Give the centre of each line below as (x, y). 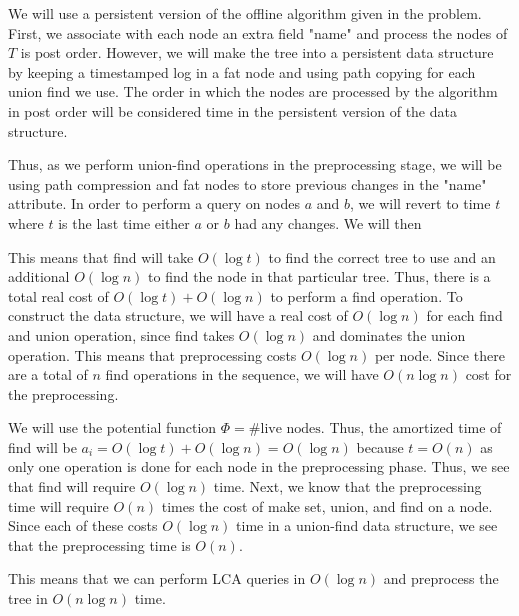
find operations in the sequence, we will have (242, 374)
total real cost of (58, 295)
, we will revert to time (420, 203)
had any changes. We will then (328, 222)
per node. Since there (439, 354)
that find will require (72, 486)
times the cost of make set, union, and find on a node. (327, 505)
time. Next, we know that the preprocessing (347, 486)
